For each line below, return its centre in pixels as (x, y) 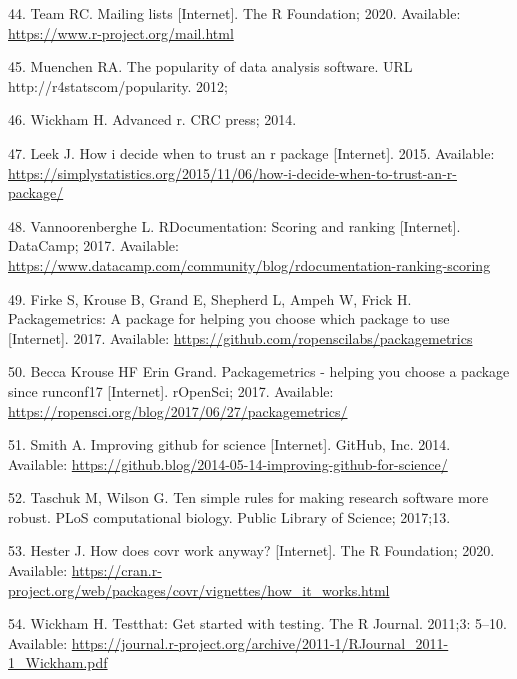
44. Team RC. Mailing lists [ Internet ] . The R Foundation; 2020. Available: (234, 13)
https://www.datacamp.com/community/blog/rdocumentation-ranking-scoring (249, 264)
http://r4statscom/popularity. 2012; (118, 85)
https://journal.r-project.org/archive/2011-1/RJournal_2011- (260, 642)
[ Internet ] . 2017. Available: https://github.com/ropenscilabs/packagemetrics (240, 337)
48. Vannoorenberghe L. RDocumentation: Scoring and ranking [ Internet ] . (234, 225)
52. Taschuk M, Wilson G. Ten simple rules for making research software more (248, 497)
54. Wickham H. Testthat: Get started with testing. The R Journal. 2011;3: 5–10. (257, 623)
